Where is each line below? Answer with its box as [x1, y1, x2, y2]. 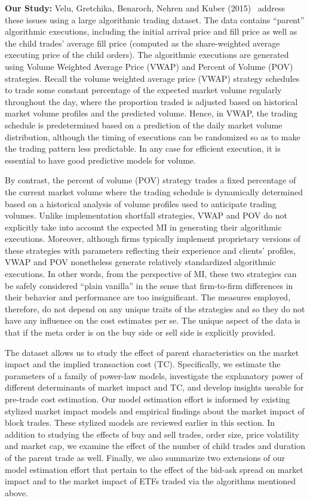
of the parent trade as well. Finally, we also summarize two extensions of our [5, 451, 286, 463]
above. [5, 486, 28, 499]
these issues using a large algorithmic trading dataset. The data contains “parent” [5, 13, 305, 26]
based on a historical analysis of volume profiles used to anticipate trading [5, 197, 277, 210]
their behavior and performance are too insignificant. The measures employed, [5, 291, 291, 303]
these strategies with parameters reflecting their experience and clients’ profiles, [5, 244, 296, 256]
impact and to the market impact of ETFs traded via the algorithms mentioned [5, 475, 296, 487]
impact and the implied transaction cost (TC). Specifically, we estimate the [5, 358, 281, 370]
